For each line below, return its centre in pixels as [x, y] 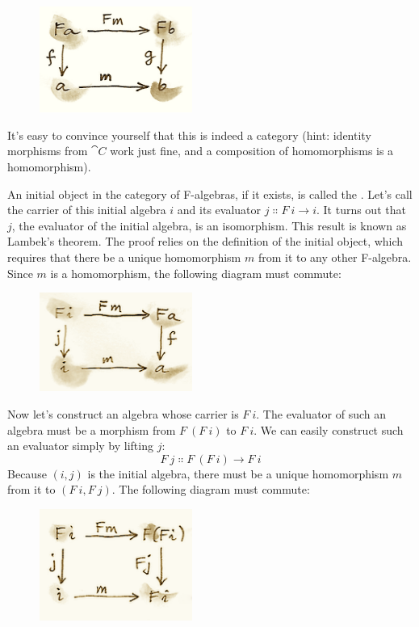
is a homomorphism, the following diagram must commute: [196, 273]
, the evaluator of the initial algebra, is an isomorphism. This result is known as [209, 225]
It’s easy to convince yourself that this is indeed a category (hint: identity [189, 135]
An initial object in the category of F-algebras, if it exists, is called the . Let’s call [210, 194]
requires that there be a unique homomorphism [124, 257]
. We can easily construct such [329, 429]
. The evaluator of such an [321, 414]
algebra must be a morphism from [92, 429]
